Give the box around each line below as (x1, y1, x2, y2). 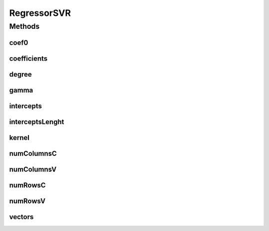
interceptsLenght (9, 117, 64, 126)
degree (9, 70, 32, 78)
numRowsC (9, 181, 46, 189)
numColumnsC (9, 149, 57, 157)
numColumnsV (9, 165, 57, 173)
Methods (9, 22, 40, 31)
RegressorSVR (9, 7, 71, 18)
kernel (9, 133, 30, 142)
